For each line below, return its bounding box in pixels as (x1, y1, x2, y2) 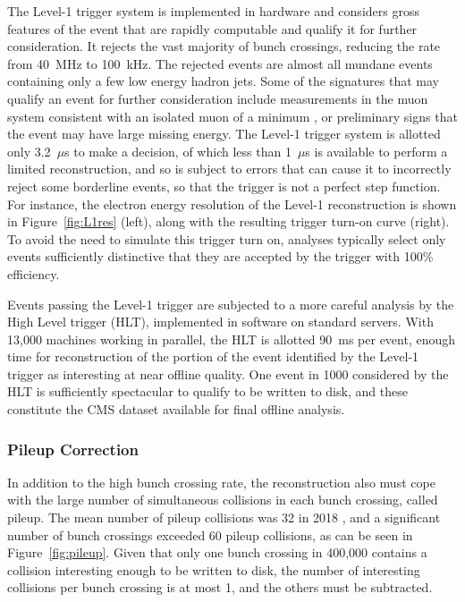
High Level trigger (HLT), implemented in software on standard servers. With (7, 312, 434, 331)
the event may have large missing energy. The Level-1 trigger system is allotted (7, 124, 441, 143)
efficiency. (7, 264, 60, 283)
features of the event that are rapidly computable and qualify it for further (7, 19, 418, 38)
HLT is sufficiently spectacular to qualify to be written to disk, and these (7, 382, 408, 401)
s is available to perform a (305, 141, 448, 160)
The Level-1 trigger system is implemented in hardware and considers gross (7, 2, 419, 20)
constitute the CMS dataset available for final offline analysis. (7, 400, 345, 419)
